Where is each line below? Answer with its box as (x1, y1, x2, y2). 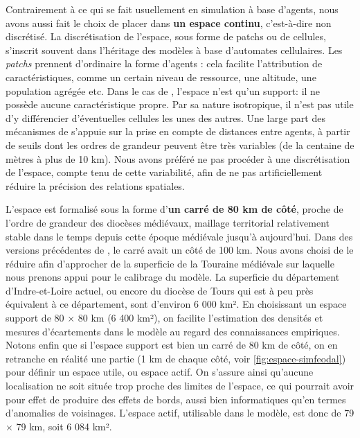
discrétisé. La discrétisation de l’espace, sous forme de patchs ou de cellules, (6, 29, 326, 44)
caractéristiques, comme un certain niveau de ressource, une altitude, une (6, 69, 316, 84)
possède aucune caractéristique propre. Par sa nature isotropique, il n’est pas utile (6, 97, 354, 112)
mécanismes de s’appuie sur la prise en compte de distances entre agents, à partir (6, 124, 350, 139)
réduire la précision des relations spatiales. (6, 178, 185, 193)
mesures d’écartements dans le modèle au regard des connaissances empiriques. (6, 324, 340, 338)
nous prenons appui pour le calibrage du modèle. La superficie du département (6, 270, 340, 284)
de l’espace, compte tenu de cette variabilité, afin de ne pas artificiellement (6, 165, 323, 179)
